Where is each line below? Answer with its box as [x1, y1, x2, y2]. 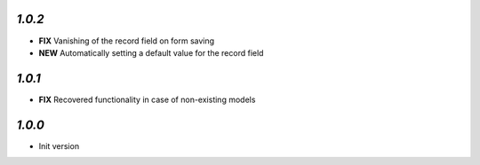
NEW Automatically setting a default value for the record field [38, 47, 264, 58]
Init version [38, 140, 80, 151]
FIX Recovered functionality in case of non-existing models [38, 94, 256, 105]
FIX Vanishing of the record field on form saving [38, 35, 215, 46]
